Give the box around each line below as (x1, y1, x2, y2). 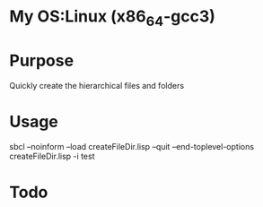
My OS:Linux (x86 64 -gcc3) (9, 6, 215, 30)
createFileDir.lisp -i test (9, 151, 95, 161)
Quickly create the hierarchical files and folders (9, 80, 185, 91)
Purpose (9, 50, 75, 71)
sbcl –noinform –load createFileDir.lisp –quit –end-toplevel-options (9, 141, 254, 151)
